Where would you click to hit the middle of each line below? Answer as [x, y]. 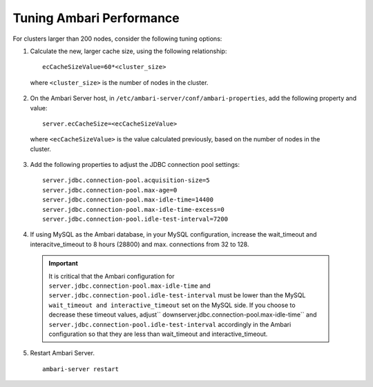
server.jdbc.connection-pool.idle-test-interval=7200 [135, 219]
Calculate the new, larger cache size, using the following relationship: [128, 51]
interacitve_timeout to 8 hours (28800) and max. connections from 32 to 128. [140, 244]
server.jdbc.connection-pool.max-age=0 [110, 190]
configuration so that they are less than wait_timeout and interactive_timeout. [158, 334]
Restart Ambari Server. [62, 353]
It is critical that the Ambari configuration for [112, 276]
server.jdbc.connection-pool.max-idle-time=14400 [128, 200]
